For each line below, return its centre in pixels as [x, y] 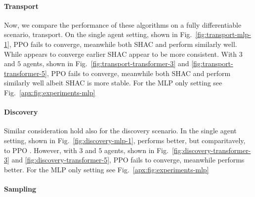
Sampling [20, 188]
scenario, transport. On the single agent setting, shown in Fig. [98, 34]
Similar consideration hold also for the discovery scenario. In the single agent [120, 131]
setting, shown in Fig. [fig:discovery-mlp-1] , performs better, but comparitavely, [125, 140]
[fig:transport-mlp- [223, 34]
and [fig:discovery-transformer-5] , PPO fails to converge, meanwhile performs [128, 160]
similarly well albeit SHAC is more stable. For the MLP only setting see [113, 83]
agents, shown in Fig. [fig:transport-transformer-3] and [106, 63]
